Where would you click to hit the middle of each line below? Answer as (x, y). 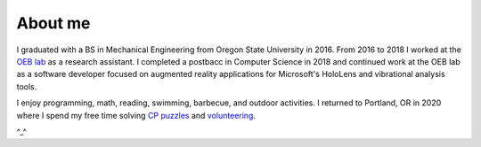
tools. (27, 86)
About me (53, 23)
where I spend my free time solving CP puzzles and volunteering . (136, 115)
